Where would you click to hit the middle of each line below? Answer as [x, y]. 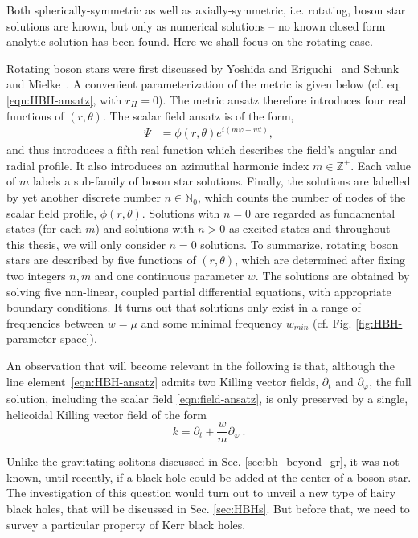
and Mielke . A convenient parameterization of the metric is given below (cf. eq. [204, 84]
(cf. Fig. [332, 322]
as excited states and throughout [309, 228]
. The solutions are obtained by [332, 276]
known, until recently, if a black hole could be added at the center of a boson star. [209, 477]
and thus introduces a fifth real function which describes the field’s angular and [202, 150]
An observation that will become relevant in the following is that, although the [201, 365]
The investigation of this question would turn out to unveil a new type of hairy [201, 493]
